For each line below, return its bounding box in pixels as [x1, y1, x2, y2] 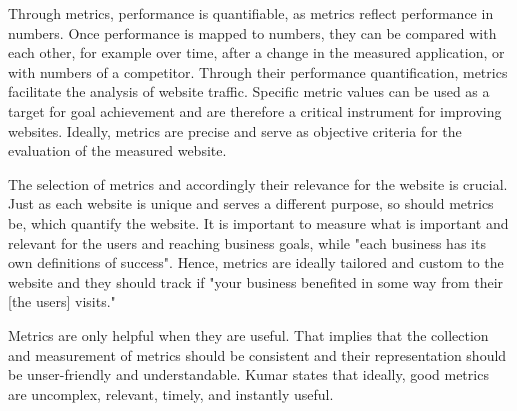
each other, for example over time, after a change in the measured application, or [8, 42, 505, 63]
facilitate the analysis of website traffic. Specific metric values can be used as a [8, 81, 490, 102]
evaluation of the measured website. [8, 140, 227, 161]
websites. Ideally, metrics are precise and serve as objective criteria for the [8, 120, 462, 141]
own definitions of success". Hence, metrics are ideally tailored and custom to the [8, 252, 504, 273]
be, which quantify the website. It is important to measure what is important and [8, 212, 509, 233]
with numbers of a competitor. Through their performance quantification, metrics [8, 61, 508, 82]
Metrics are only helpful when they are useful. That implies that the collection [8, 324, 489, 345]
